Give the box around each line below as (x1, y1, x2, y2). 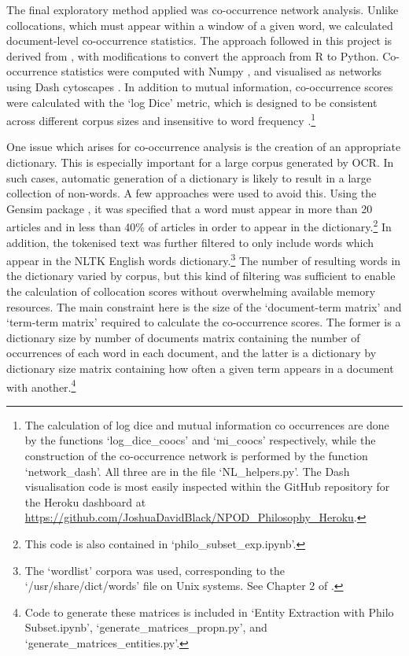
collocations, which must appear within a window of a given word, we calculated (6, 17, 393, 33)
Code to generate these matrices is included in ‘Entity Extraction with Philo (24, 603, 394, 620)
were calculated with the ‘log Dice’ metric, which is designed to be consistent (6, 94, 378, 110)
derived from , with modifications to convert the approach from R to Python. (6, 47, 379, 64)
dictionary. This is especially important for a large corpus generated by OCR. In (6, 154, 394, 170)
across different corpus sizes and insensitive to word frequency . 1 (6, 110, 316, 128)
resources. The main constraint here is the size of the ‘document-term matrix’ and (6, 298, 402, 315)
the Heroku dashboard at (24, 493, 146, 510)
